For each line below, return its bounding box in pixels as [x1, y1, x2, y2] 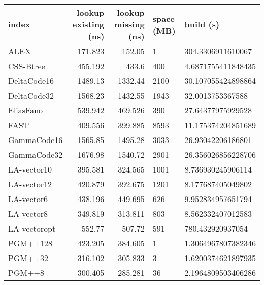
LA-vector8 [8, 208, 48, 219]
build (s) [184, 18, 220, 30]
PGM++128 [8, 237, 53, 249]
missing [114, 18, 145, 30]
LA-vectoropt [8, 222, 56, 234]
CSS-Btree [8, 60, 45, 72]
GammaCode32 [8, 149, 63, 160]
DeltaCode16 [8, 75, 54, 87]
